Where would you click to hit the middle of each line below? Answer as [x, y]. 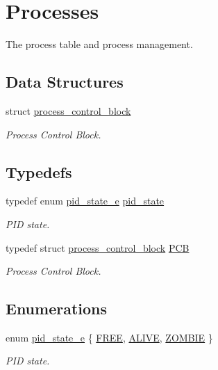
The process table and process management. [99, 44]
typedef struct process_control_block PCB [98, 247]
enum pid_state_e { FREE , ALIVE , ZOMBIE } [109, 337]
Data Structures [65, 82]
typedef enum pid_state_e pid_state [85, 201]
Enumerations [57, 308]
